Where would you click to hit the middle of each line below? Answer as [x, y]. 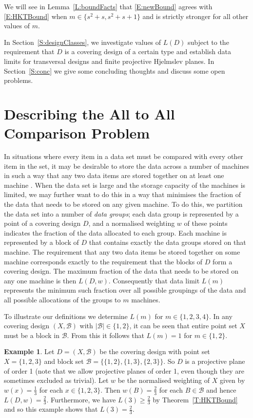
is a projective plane [215, 361]
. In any [221, 316]
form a [223, 261]
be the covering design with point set [155, 351]
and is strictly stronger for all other [195, 16]
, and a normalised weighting [132, 223]
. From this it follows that [106, 335]
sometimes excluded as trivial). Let [56, 380]
